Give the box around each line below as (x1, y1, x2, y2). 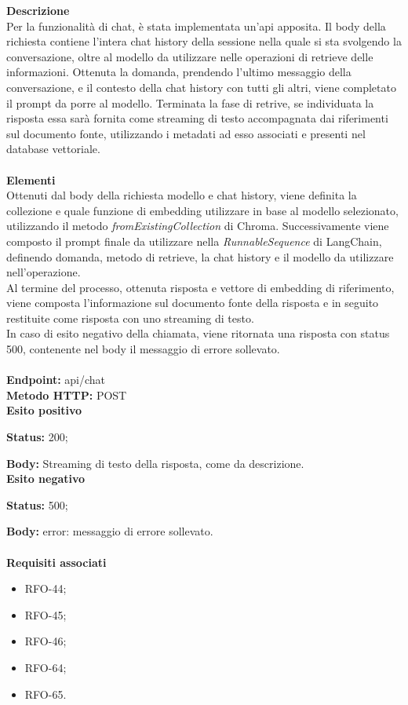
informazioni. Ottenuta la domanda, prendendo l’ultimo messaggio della (6, 64, 352, 80)
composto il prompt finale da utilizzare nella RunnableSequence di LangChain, (6, 232, 382, 249)
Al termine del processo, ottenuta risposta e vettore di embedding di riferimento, (6, 279, 395, 295)
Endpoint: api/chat (6, 371, 106, 388)
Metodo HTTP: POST (6, 386, 127, 403)
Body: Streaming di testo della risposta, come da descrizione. (6, 455, 304, 471)
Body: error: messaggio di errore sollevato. (6, 523, 213, 539)
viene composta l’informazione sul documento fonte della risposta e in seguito (6, 294, 379, 311)
